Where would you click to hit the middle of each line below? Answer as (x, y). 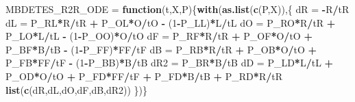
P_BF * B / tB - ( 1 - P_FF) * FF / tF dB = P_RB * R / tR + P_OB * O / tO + (161, 49)
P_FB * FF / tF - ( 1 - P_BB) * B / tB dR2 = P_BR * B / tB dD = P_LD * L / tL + (170, 63)
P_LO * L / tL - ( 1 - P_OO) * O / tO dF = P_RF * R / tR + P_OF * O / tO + (159, 36)
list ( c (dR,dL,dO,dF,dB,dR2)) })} (77, 89)
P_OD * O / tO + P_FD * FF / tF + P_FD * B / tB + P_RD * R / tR (144, 76)
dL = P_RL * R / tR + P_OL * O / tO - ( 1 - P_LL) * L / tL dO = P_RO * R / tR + (171, 22)
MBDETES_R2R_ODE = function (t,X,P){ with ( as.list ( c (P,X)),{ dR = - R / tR (177, 9)
